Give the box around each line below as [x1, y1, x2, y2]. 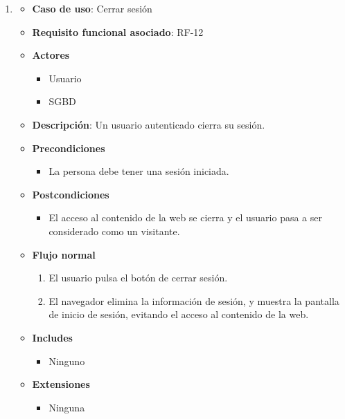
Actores [32, 48, 70, 62]
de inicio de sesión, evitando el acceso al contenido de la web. [48, 307, 309, 322]
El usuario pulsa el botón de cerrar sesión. [48, 270, 228, 285]
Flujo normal [32, 247, 96, 261]
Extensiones [32, 377, 90, 391]
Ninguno [48, 353, 85, 368]
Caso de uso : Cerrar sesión [32, 1, 152, 15]
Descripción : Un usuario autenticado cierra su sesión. [32, 117, 265, 131]
